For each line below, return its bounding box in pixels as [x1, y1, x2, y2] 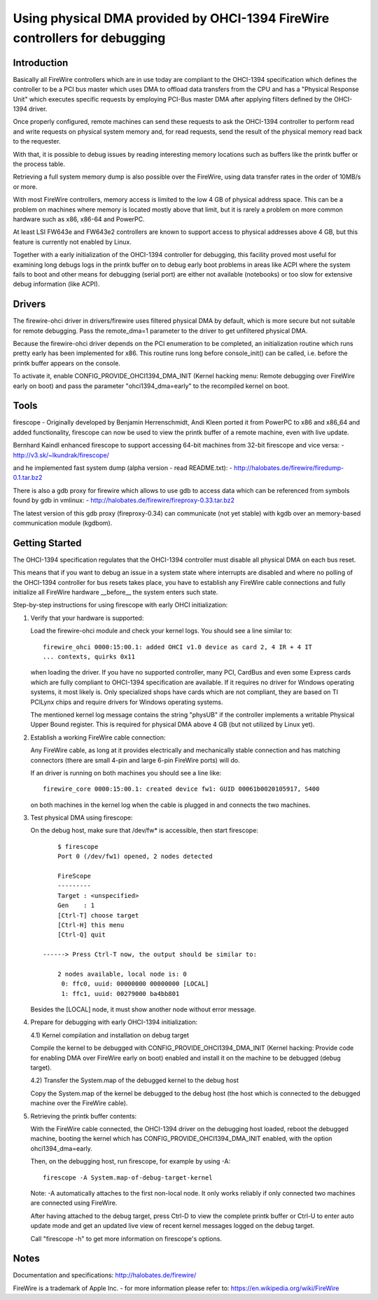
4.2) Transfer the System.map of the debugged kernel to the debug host [30, 1076, 239, 1085]
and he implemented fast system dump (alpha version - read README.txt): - [13, 464, 232, 472]
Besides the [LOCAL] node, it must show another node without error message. [30, 1005, 257, 1014]
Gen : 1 [57, 901, 95, 910]
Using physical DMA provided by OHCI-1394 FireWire [13, 11, 330, 26]
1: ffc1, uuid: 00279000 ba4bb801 [61, 990, 180, 997]
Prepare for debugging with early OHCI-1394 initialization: [30, 1018, 198, 1026]
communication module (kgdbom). [13, 518, 113, 527]
